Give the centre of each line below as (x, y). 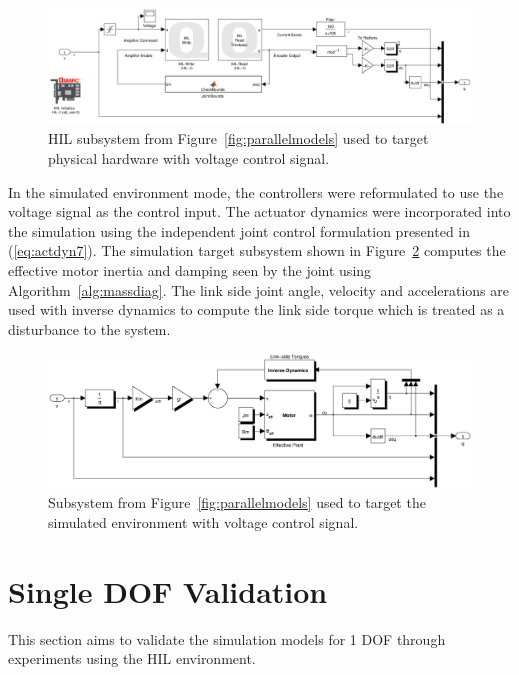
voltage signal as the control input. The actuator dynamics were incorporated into (259, 211)
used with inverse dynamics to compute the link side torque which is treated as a (256, 309)
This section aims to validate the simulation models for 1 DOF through (227, 638)
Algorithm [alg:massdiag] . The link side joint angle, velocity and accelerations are (258, 289)
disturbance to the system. (89, 328)
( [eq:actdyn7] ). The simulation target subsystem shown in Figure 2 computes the (257, 250)
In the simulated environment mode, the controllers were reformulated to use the (256, 191)
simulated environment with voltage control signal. (203, 521)
